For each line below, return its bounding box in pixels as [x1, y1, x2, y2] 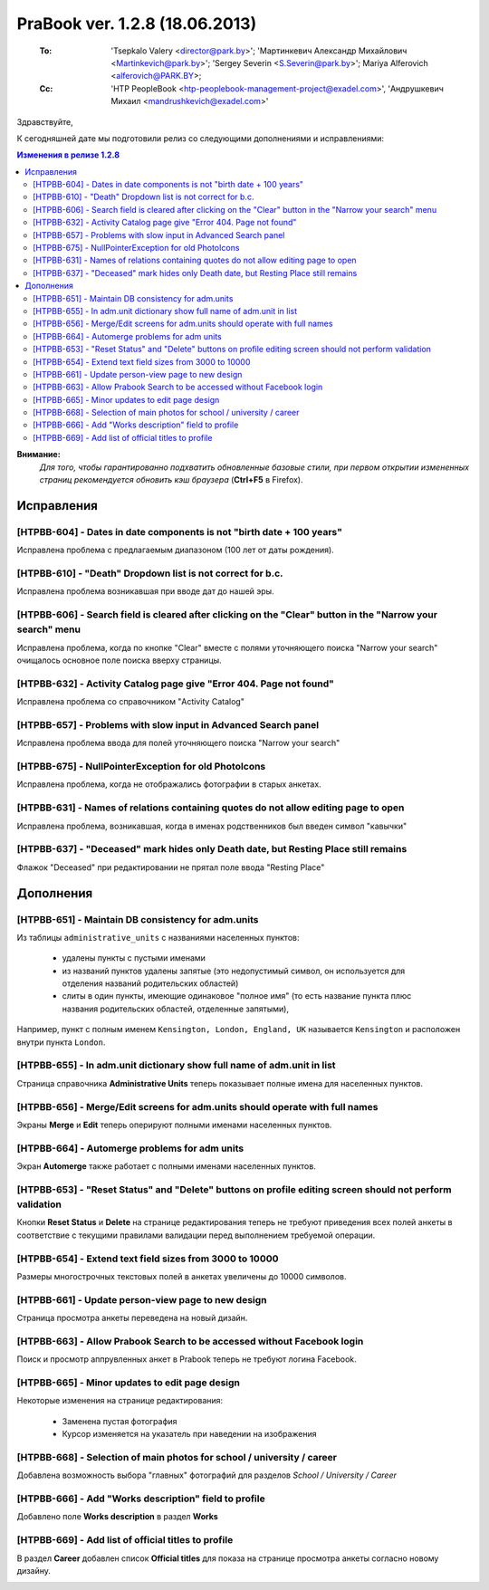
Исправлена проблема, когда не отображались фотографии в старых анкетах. [16, 779, 321, 790]
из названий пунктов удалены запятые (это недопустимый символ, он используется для [62, 965, 406, 976]
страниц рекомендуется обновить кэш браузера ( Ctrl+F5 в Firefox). [39, 474, 303, 485]
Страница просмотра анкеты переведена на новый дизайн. [16, 1313, 248, 1324]
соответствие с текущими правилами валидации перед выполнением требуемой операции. [16, 1230, 376, 1240]
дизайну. [16, 1565, 52, 1576]
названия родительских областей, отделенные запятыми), [62, 1003, 290, 1014]
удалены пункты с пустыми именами [62, 953, 206, 963]
